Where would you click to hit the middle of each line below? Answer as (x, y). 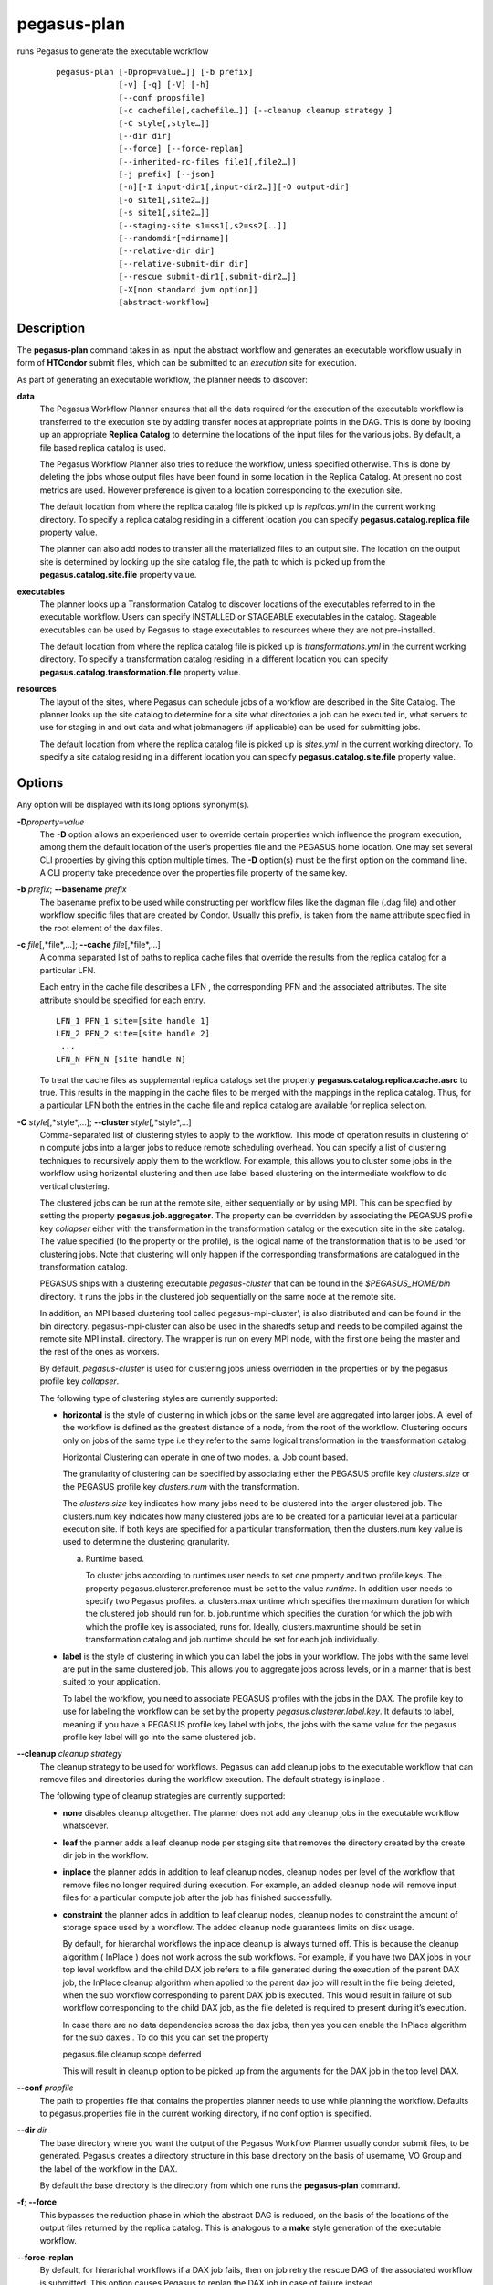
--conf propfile (45, 2088)
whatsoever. (85, 1826)
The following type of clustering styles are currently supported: (159, 1398)
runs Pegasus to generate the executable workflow (113, 51)
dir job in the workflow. (105, 1855)
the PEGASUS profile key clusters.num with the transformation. (181, 1486)
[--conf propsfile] (162, 97)
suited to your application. (111, 1682)
